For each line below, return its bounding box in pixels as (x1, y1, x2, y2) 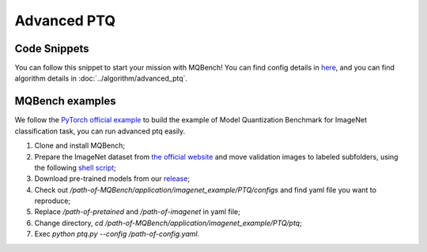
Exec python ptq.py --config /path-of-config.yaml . (34, 229, 200, 239)
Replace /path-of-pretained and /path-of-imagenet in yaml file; (34, 207, 240, 216)
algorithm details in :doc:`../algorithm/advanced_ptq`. (14, 73, 188, 83)
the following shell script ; (34, 163, 116, 172)
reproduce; (34, 196, 71, 205)
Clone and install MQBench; (34, 141, 126, 150)
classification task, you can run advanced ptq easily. (14, 126, 186, 136)
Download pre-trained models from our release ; (34, 174, 190, 183)
